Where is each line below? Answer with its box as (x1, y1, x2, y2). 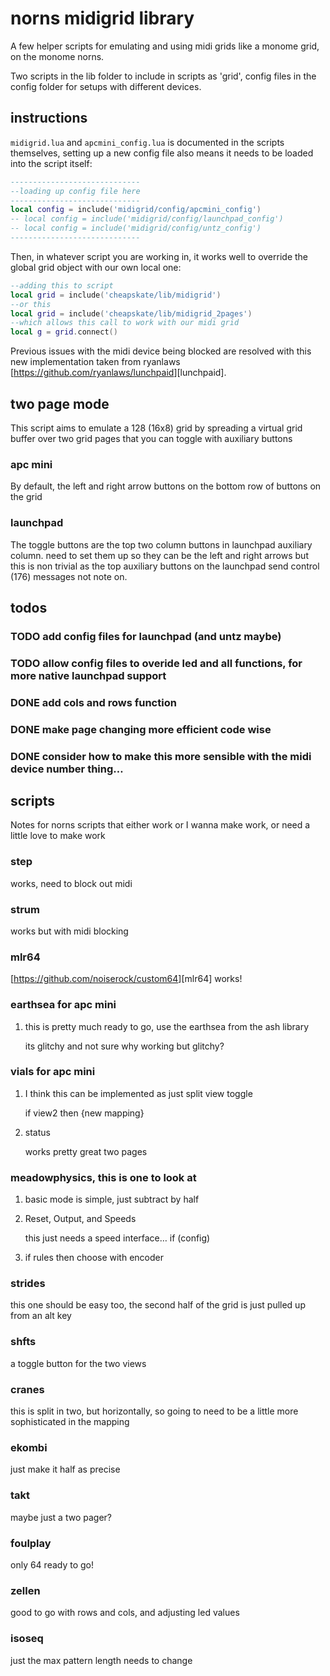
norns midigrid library (10, 7, 195, 30)
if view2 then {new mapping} (24, 1107, 145, 1119)
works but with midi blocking (10, 925, 129, 937)
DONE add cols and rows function (10, 695, 177, 709)
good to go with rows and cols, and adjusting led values (10, 1607, 240, 1619)
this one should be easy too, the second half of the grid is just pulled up (10, 1299, 306, 1311)
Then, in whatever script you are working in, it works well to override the (10, 250, 309, 262)
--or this (10, 299, 52, 309)
